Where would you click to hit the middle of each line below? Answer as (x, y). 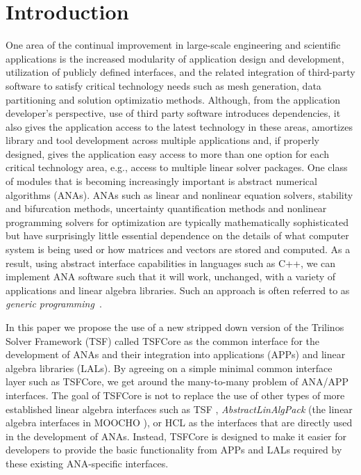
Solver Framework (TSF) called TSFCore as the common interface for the (162, 340)
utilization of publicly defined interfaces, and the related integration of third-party (180, 72)
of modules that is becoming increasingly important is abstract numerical (161, 181)
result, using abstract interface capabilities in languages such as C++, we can (171, 263)
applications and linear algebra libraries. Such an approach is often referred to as (178, 290)
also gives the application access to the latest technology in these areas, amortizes (179, 126)
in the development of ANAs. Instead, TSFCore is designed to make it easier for (176, 436)
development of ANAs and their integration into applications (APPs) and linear (176, 354)
